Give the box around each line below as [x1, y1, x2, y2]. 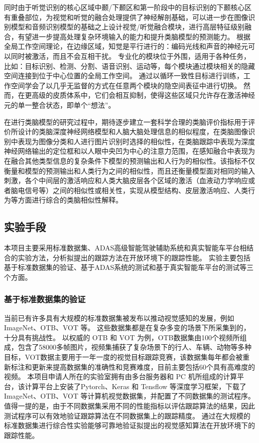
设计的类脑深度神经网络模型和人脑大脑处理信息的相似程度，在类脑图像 [17, 126, 248, 137]
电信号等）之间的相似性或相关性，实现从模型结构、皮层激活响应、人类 [17, 185, 248, 195]
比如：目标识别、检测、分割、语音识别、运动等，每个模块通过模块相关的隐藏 [4, 60, 255, 71]
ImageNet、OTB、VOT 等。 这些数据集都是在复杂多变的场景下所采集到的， [4, 322, 251, 333]
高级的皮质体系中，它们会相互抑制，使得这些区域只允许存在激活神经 [31, 90, 255, 100]
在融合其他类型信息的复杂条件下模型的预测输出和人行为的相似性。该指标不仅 [4, 155, 255, 166]
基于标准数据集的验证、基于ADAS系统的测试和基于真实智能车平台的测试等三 [4, 262, 254, 272]
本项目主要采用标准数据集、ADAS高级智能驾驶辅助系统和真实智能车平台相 [4, 242, 247, 253]
